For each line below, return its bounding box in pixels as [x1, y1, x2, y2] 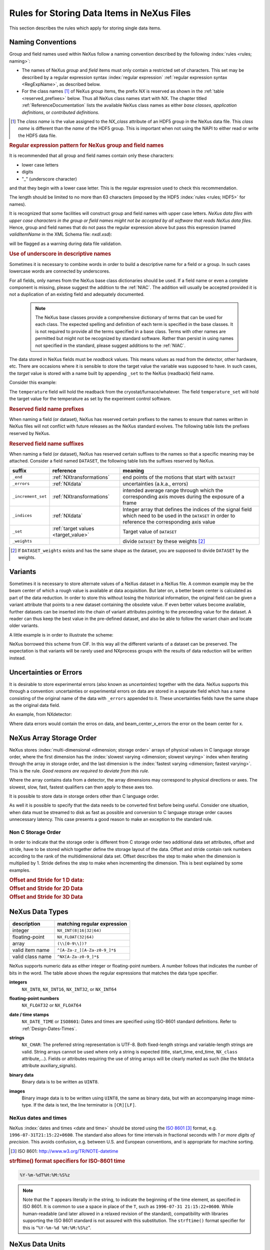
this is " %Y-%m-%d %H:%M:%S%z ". [22, 1224, 91, 1230]
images [9, 1088, 25, 1094]
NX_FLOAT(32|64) [57, 934, 94, 939]
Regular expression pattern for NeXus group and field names [9, 142, 164, 149]
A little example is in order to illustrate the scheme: [9, 631, 113, 637]
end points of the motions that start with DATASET [122, 473, 235, 480]
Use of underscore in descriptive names [9, 250, 111, 257]
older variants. [9, 622, 39, 628]
